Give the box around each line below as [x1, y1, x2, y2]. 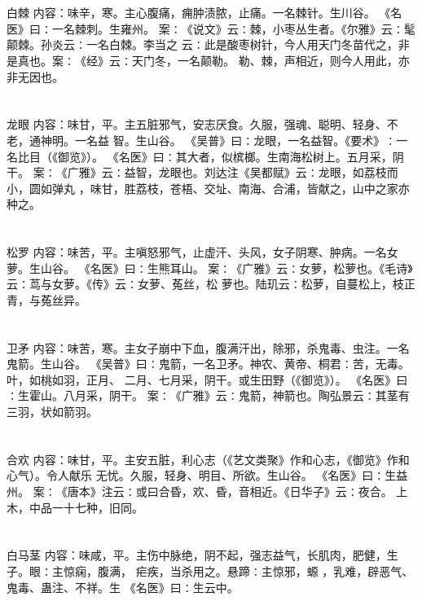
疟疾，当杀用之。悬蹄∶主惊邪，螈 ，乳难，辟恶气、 [135, 562, 414, 579]
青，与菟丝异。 [7, 291, 86, 308]
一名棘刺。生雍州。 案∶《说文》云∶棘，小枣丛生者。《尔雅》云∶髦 [51, 20, 415, 37]
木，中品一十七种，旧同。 [7, 498, 143, 515]
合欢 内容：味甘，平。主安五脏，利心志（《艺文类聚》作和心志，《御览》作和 [7, 450, 410, 467]
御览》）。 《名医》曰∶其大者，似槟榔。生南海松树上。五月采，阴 [57, 147, 404, 165]
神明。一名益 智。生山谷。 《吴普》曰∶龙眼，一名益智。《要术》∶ [40, 131, 397, 148]
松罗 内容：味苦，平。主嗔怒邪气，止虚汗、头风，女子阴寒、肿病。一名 [7, 243, 387, 261]
